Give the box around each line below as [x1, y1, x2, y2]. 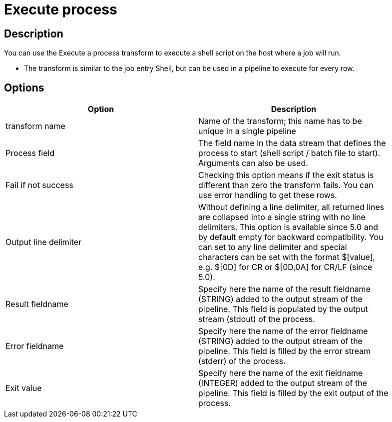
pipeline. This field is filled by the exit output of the [198, 388, 389, 398]
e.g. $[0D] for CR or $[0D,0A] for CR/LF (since [198, 262, 373, 272]
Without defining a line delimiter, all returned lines [198, 202, 385, 212]
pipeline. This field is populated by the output [198, 304, 368, 314]
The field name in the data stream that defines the [198, 138, 386, 148]
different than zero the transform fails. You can [198, 180, 374, 190]
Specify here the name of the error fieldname [198, 326, 368, 336]
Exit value [5, 383, 42, 393]
